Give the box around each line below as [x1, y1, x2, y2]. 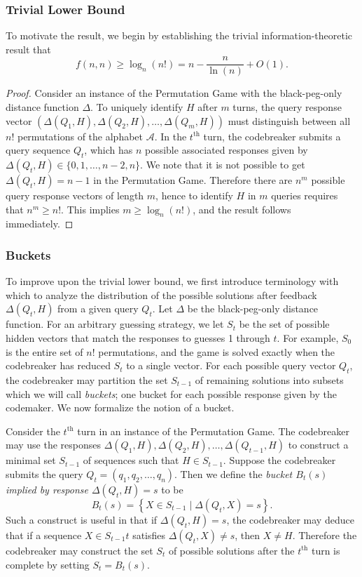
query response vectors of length [6, 188, 144, 203]
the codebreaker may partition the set [6, 373, 168, 387]
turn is [311, 543, 340, 557]
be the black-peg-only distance [187, 301, 319, 316]
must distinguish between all [228, 113, 351, 128]
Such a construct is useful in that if [6, 512, 158, 526]
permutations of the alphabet [17, 128, 144, 143]
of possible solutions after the [168, 543, 295, 557]
